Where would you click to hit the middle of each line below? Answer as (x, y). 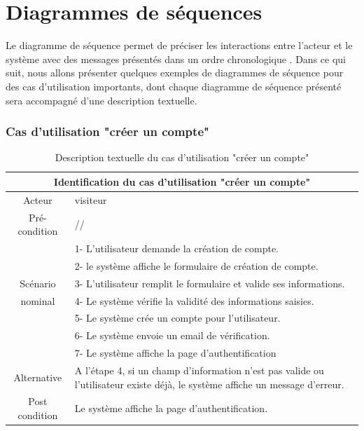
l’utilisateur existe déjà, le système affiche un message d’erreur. (209, 384)
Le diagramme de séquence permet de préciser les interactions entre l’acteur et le (179, 45)
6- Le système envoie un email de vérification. (172, 335)
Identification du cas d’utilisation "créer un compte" (182, 181)
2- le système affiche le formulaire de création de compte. (196, 265)
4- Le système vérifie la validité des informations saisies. (194, 300)
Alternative (38, 377)
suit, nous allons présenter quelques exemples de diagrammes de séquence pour (175, 73)
